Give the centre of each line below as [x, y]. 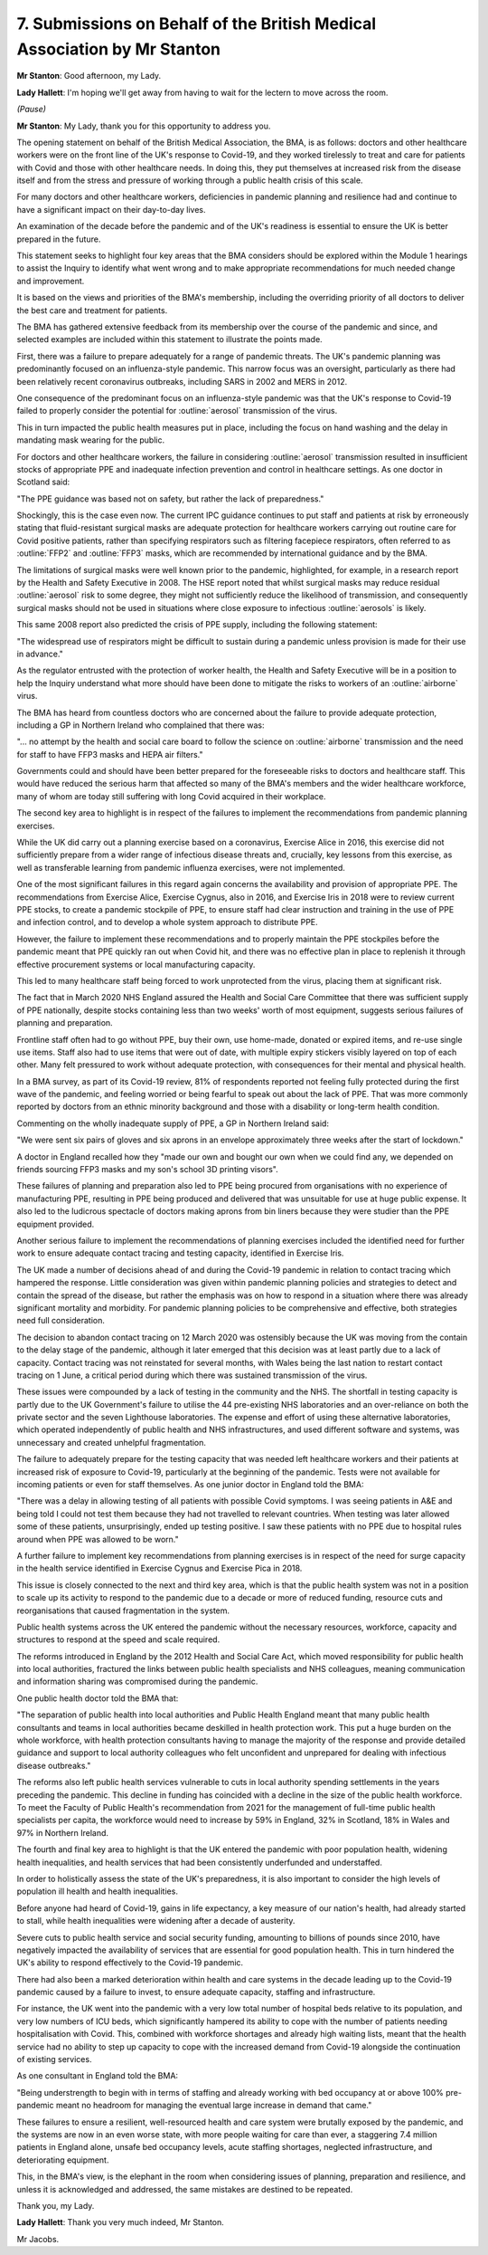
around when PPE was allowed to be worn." [98, 1539]
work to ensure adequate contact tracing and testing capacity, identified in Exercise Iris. [180, 1253]
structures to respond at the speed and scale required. [118, 1639]
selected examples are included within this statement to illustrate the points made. [169, 339]
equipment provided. [56, 1224]
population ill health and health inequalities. [97, 1891]
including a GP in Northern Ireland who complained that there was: [141, 725]
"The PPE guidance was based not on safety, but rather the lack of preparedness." [170, 499]
